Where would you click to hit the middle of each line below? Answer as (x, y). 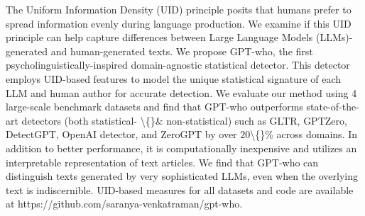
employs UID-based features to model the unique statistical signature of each (174, 78)
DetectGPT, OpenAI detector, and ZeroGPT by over (121, 134)
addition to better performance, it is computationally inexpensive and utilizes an (181, 148)
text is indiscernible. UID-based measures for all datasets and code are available (180, 189)
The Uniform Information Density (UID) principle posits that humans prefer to (179, 9)
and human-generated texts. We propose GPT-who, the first (182, 51)
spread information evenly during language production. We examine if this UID (179, 23)
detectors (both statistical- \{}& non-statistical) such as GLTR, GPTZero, (184, 120)
